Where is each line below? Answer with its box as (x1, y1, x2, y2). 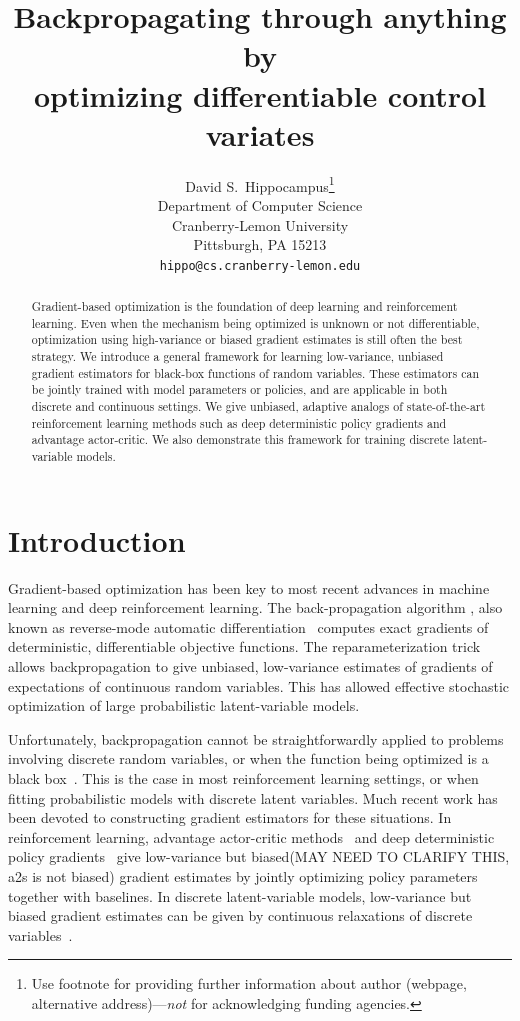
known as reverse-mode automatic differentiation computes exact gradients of (8, 616, 489, 637)
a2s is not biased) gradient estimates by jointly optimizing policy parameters (8, 865, 478, 886)
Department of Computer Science (157, 194, 363, 215)
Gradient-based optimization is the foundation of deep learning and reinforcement (31, 298, 458, 315)
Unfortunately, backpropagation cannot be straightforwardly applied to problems (8, 728, 504, 749)
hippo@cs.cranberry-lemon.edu (159, 258, 361, 273)
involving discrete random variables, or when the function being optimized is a (8, 748, 489, 769)
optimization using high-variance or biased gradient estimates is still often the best (31, 331, 463, 348)
